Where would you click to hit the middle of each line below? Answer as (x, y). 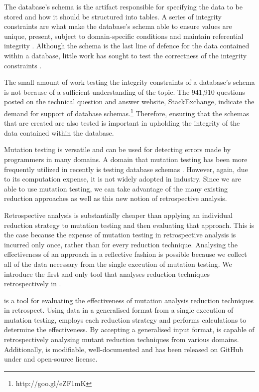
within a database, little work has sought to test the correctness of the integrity (126, 55)
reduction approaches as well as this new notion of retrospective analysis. (116, 198)
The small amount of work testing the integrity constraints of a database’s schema (129, 82)
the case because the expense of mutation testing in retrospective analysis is (120, 235)
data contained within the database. (59, 132)
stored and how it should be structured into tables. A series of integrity (113, 16)
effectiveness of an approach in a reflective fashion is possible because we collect (126, 254)
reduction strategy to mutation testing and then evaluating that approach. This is (129, 225)
